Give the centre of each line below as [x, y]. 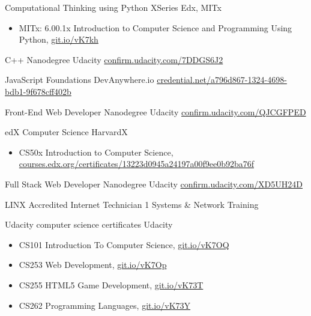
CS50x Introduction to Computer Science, [96, 152]
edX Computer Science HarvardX [66, 132]
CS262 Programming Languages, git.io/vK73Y [105, 305]
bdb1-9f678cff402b [38, 91]
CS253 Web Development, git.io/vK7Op [93, 265]
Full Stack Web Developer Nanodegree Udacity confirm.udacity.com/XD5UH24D [154, 184]
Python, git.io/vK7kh [59, 39]
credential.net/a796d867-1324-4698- [222, 80]
